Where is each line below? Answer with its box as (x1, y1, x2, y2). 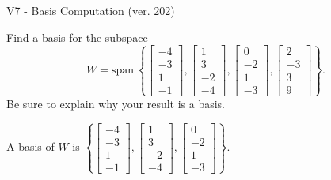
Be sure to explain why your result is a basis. (6, 95, 226, 111)
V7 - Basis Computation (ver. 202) (6, 2, 175, 18)
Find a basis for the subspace (6, 28, 148, 45)
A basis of (6, 138, 55, 155)
